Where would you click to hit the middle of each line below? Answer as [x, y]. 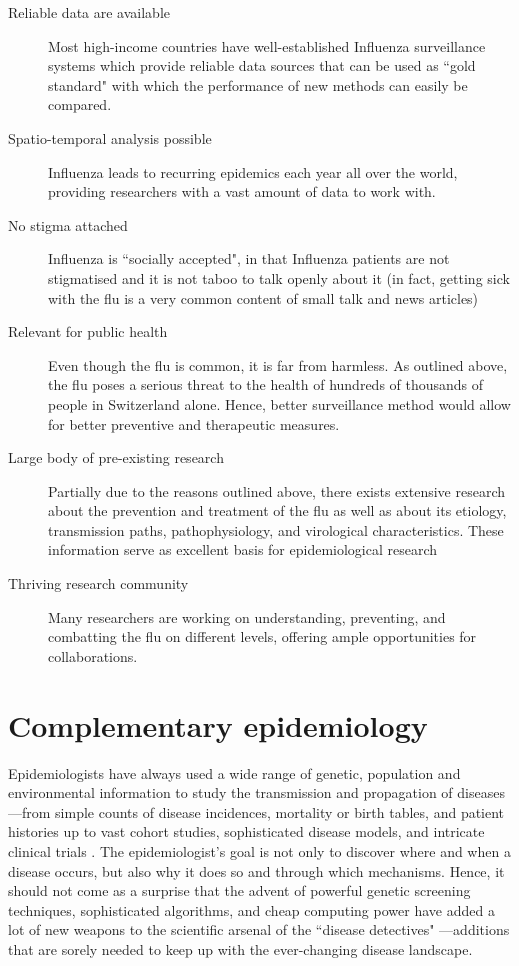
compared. [80, 104]
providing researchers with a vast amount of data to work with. [242, 191]
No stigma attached [68, 224]
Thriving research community [98, 583]
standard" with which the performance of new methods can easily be [258, 84]
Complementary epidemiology [218, 724]
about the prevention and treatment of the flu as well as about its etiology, [277, 510]
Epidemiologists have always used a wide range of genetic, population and [234, 772]
